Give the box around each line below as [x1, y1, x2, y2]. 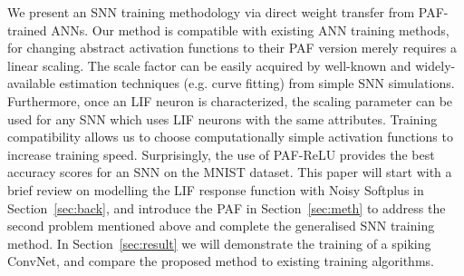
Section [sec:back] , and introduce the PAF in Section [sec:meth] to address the [7, 198, 446, 217]
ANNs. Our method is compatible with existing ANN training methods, [51, 20, 449, 39]
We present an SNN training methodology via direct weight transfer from [7, 3, 415, 21]
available [7, 74, 55, 93]
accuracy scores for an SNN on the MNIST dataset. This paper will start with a [7, 163, 452, 182]
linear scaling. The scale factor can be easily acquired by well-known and [7, 55, 411, 74]
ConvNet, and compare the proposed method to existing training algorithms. [7, 251, 434, 271]
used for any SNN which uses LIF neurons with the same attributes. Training [7, 109, 438, 128]
